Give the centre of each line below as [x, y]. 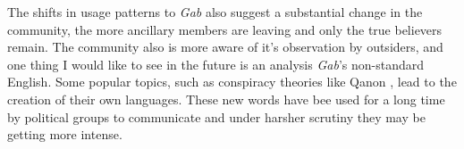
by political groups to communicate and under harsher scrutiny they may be [216, 116]
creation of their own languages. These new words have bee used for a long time [226, 99]
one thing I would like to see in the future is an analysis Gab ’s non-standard [215, 64]
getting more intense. [65, 134]
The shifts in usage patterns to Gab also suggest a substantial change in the [215, 12]
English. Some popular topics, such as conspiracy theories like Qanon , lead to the [232, 82]
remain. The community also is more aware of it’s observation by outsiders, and [225, 47]
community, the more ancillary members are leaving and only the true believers [225, 29]
